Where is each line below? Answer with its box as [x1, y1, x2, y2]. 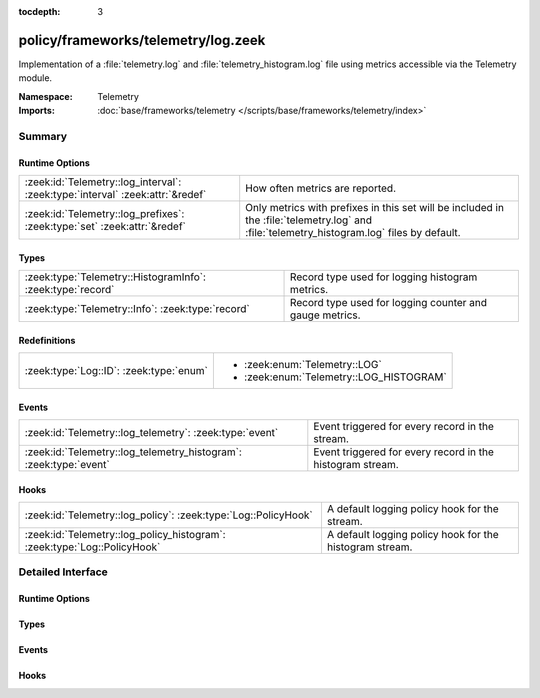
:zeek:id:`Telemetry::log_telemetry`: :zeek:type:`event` [24, 426, 279, 440]
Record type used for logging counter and [290, 296, 488, 310]
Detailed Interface [18, 565, 109, 579]
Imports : [18, 105, 55, 117]
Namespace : [18, 90, 74, 102]
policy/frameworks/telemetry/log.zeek [18, 31, 266, 49]
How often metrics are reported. [245, 181, 397, 195]
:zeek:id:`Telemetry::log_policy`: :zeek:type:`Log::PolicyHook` [24, 508, 314, 522]
